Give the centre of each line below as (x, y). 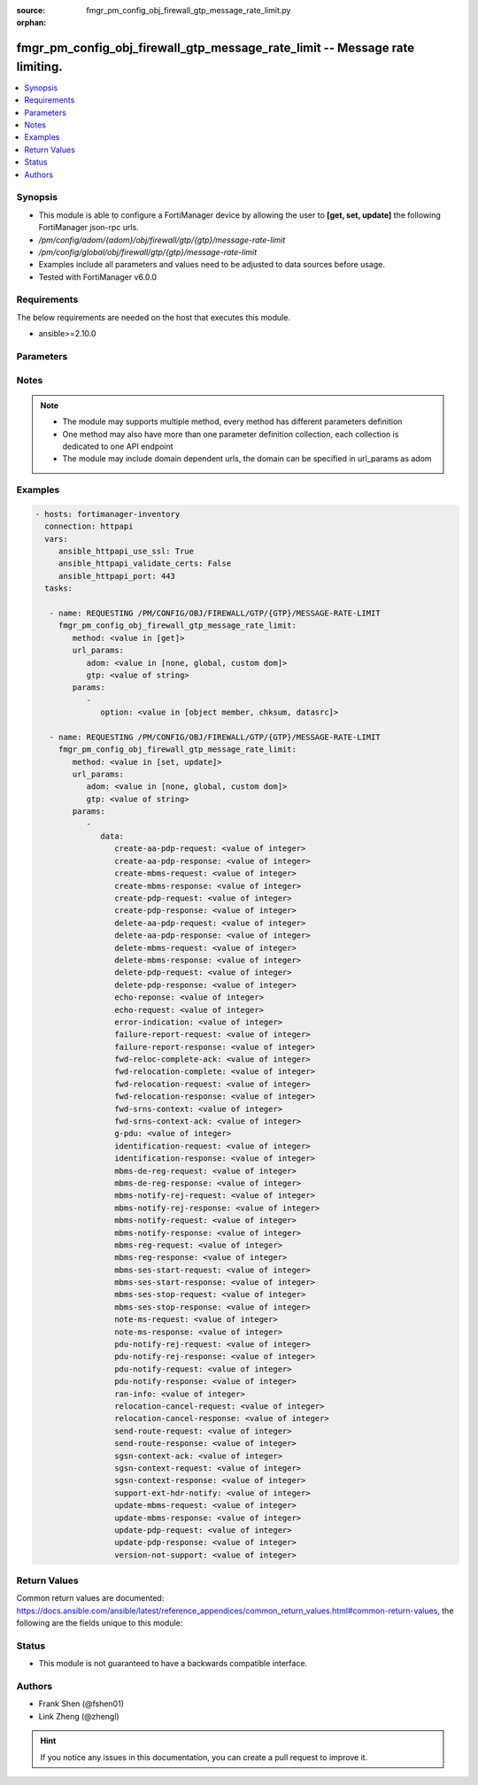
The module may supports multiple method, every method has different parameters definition (232, 421)
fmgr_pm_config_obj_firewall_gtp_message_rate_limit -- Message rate (216, 48)
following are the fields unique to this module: (100, 1623)
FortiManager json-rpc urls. (89, 228)
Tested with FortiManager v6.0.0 (98, 277)
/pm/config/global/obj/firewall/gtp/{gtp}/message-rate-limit (148, 251)
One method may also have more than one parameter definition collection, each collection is (231, 434)
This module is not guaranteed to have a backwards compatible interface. (173, 1664)
